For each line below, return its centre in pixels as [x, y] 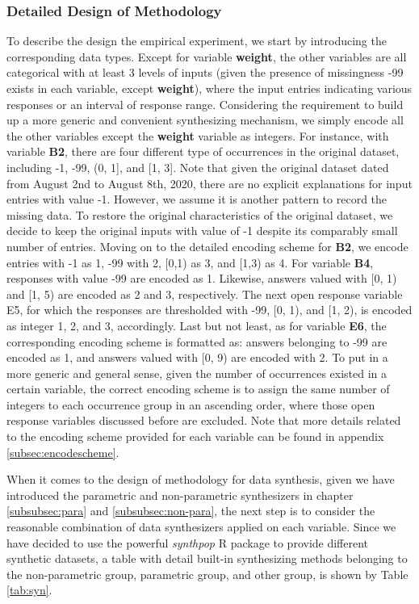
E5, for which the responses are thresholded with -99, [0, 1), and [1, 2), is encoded [209, 310]
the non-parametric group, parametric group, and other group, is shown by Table [207, 574]
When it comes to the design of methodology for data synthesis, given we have [201, 479]
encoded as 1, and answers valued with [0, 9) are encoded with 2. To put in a [197, 357]
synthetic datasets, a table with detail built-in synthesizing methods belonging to [207, 558]
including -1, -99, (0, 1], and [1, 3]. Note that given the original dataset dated [198, 167]
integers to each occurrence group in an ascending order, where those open [191, 404]
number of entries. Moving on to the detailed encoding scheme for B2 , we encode [207, 246]
